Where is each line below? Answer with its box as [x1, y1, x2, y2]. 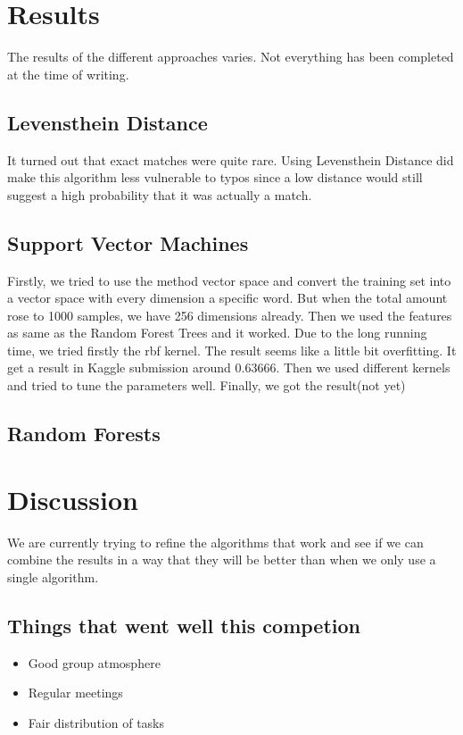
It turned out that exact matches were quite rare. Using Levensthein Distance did [7, 150, 454, 169]
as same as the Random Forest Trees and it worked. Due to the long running [7, 323, 427, 342]
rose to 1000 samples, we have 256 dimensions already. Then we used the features [7, 305, 452, 324]
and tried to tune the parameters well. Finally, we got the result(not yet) [7, 376, 406, 395]
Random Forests [7, 420, 161, 447]
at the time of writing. [7, 64, 129, 83]
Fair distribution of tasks [28, 713, 165, 731]
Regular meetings [28, 683, 123, 702]
